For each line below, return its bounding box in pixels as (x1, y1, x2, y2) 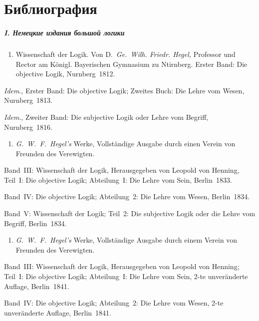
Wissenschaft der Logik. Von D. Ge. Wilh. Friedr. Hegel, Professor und (15, 48, 236, 59)
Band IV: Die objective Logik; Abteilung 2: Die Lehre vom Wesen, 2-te (4, 298, 224, 308)
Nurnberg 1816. (4, 121, 52, 132)
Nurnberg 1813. (4, 95, 52, 105)
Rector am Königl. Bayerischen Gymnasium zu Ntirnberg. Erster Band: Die (15, 58, 248, 69)
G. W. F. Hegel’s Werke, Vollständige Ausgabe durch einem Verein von (15, 235, 238, 245)
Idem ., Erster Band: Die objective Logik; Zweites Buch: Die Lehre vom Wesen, (4, 85, 245, 95)
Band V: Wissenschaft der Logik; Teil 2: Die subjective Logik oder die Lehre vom (4, 208, 256, 219)
